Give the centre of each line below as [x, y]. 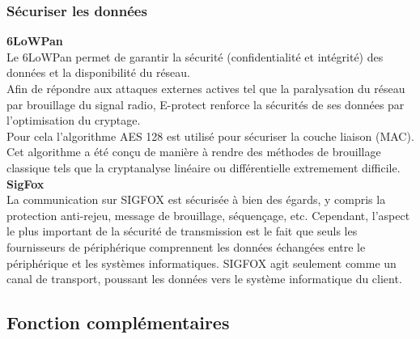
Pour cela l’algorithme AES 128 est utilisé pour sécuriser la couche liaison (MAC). [210, 136]
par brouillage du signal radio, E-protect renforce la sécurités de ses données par [206, 104]
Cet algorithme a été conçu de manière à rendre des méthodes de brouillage [194, 152]
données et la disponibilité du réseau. [99, 72]
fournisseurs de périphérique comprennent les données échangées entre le [186, 246]
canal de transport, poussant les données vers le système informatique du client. [204, 279]
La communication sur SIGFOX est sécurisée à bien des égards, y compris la [196, 199]
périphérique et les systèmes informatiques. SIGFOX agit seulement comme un [202, 263]
